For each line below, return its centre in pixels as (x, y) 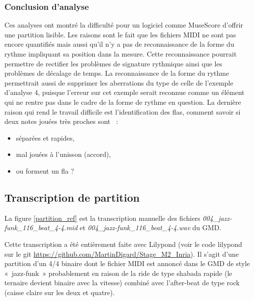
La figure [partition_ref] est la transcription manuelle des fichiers (102, 218)
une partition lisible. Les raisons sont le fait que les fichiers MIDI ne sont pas (120, 34)
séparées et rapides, (45, 137)
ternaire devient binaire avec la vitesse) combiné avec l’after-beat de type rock (122, 283)
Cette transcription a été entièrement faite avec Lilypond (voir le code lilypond (123, 244)
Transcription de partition (72, 197)
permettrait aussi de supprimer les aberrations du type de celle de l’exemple (119, 82)
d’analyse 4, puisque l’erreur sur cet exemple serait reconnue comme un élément (125, 92)
